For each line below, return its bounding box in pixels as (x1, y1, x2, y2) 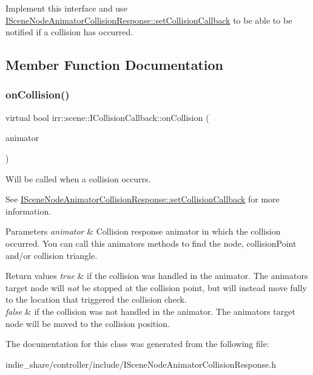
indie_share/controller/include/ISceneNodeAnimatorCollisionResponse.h (5, 357, 276, 370)
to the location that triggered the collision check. (5, 293, 187, 306)
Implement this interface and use (5, 2, 127, 14)
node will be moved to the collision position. (5, 317, 170, 329)
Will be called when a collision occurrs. (5, 172, 151, 185)
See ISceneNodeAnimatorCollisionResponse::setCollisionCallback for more (5, 193, 280, 205)
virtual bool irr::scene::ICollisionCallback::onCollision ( (5, 111, 209, 123)
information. (5, 204, 52, 217)
